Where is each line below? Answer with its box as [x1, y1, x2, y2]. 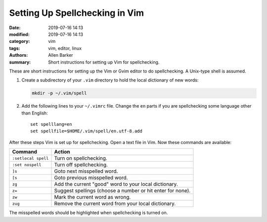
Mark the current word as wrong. [54, 194, 131, 201]
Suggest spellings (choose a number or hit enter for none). [54, 187, 191, 194]
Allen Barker [48, 52, 74, 58]
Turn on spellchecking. [54, 155, 107, 162]
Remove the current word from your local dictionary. [54, 200, 176, 207]
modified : [9, 31, 30, 37]
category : [9, 38, 30, 44]
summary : [9, 59, 31, 65]
